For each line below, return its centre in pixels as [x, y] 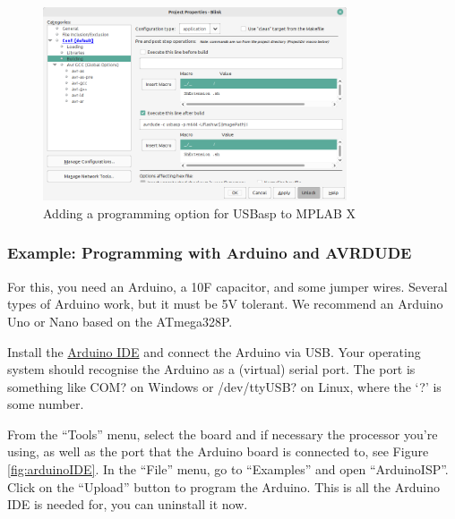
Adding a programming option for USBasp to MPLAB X [200, 213]
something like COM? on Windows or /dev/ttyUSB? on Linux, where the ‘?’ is [224, 386]
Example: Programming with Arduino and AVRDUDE [210, 253]
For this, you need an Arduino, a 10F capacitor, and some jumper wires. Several [227, 286]
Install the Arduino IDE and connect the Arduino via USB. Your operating [214, 351]
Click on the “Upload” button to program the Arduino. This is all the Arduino [223, 486]
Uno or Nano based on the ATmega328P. [120, 321]
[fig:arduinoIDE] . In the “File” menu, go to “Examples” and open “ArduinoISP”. [228, 469]
